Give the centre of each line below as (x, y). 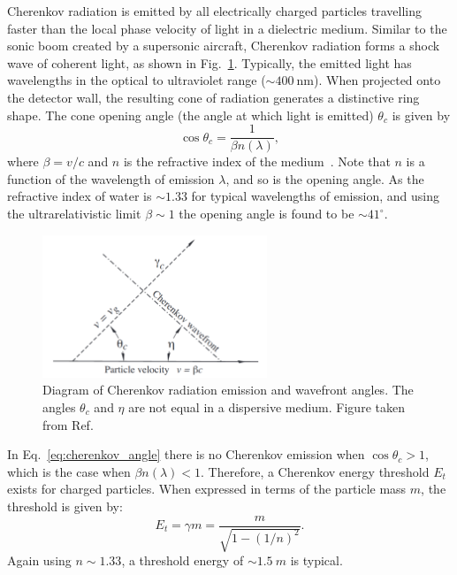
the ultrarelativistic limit (74, 213)
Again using (39, 560)
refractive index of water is (80, 196)
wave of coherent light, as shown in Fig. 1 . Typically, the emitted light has (209, 62)
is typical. (316, 560)
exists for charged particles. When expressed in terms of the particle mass (207, 489)
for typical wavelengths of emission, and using (315, 196)
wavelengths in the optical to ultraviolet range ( (137, 80)
